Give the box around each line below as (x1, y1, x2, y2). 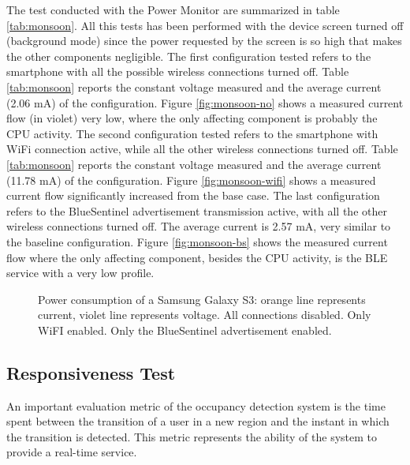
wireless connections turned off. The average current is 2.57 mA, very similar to (6, 218, 391, 234)
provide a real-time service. (6, 444, 137, 460)
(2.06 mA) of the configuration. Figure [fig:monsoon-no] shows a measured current (6, 94, 404, 111)
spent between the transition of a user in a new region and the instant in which (6, 413, 389, 429)
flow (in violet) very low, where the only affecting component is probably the (6, 110, 378, 126)
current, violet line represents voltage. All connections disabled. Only (38, 306, 371, 323)
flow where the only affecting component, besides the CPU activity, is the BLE (6, 249, 388, 265)
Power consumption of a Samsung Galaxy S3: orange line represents (38, 291, 366, 307)
